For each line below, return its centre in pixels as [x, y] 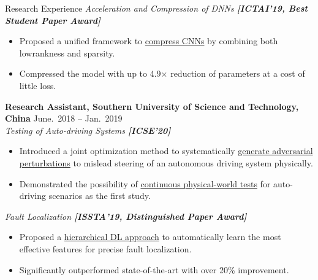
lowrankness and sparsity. [67, 52]
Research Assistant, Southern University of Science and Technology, [152, 106]
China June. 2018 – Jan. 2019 [64, 118]
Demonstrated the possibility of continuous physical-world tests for [145, 183]
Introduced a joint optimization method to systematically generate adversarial [166, 151]
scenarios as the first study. [100, 196]
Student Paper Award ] [53, 20]
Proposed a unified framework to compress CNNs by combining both [149, 41]
